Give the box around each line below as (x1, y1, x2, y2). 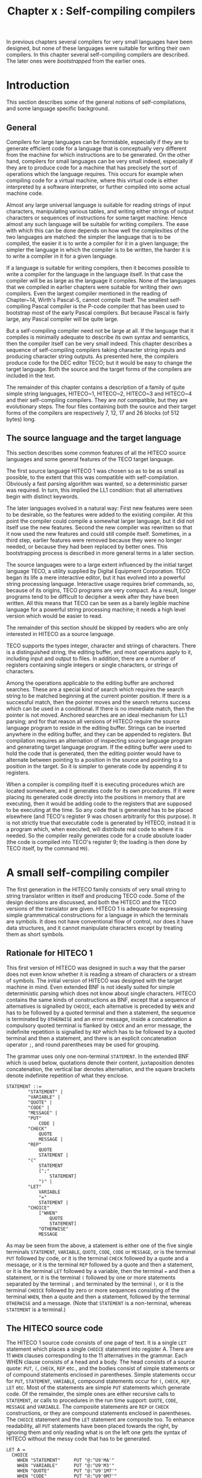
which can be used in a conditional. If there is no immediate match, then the (6, 705, 195, 712)
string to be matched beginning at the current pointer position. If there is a (6, 692, 191, 699)
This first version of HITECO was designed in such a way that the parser (6, 964, 186, 971)
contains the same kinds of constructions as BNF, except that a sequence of (6, 996, 196, 1003)
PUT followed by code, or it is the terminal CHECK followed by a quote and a (6, 1254, 189, 1262)
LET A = (6, 1447, 26, 1453)
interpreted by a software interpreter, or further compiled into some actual (6, 183, 190, 190)
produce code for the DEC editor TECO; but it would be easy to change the (6, 359, 192, 366)
